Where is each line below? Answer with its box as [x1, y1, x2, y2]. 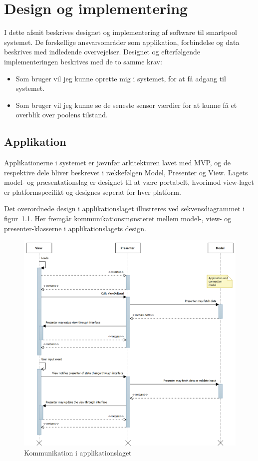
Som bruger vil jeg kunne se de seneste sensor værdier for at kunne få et [15, 99, 237, 110]
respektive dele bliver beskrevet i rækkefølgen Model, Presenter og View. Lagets [4, 167, 248, 177]
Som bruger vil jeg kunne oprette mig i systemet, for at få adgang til [15, 73, 226, 83]
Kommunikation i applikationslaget [24, 447, 132, 458]
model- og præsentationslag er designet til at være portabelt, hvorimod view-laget [4, 177, 254, 187]
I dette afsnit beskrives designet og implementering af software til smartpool [4, 27, 237, 37]
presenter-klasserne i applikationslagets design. [4, 223, 146, 233]
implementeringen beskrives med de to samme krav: [4, 56, 162, 66]
